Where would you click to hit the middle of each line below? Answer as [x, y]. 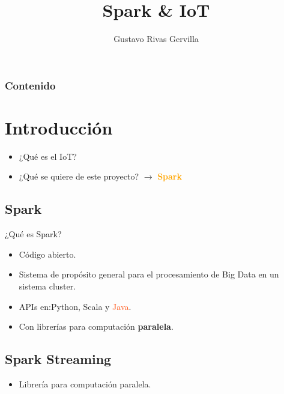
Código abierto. [47, 254]
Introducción [59, 127]
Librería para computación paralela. [85, 383]
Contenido [30, 85]
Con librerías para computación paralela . [96, 326]
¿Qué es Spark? [33, 234]
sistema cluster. [47, 286]
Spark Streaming [58, 359]
